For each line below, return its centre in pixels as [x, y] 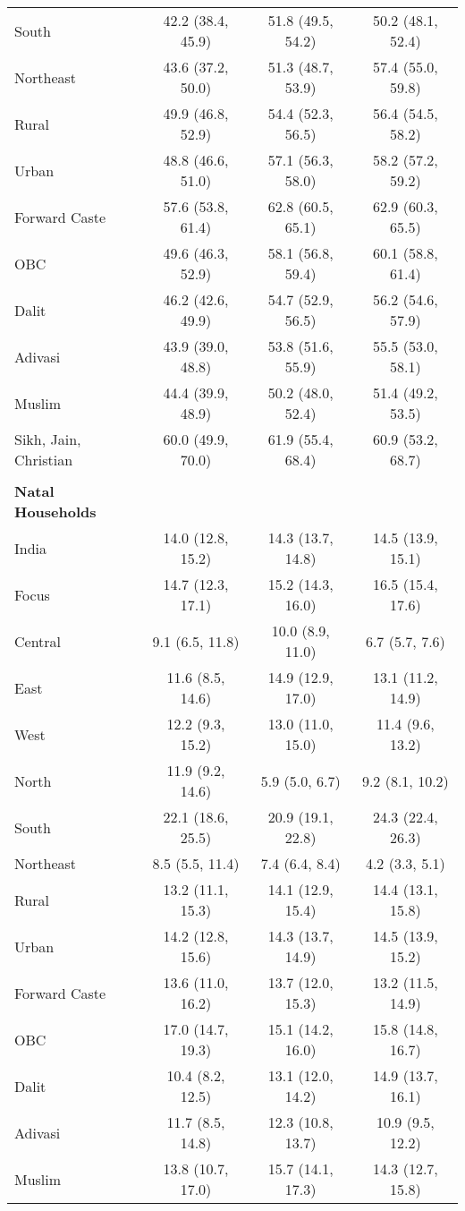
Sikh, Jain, [48, 439]
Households [55, 512]
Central [38, 641]
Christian [44, 460]
